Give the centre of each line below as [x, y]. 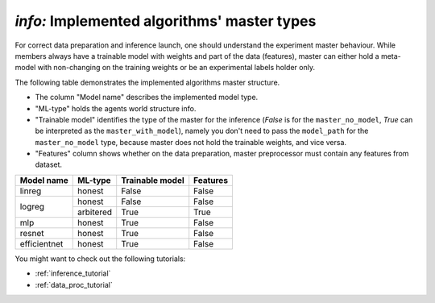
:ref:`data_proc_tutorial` [74, 284]
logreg [32, 207]
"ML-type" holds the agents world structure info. [116, 108]
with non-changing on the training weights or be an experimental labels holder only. [176, 68]
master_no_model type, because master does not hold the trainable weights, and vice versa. [191, 142]
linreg [31, 191]
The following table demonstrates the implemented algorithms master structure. [147, 82]
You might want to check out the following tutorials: [100, 259]
